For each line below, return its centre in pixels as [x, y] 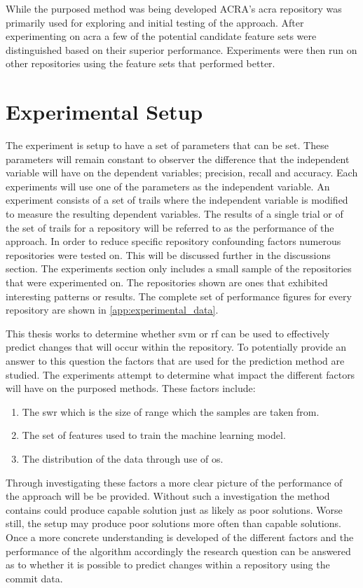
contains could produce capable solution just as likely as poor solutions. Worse [174, 509]
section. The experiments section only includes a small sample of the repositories [179, 268]
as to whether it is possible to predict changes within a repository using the [168, 565]
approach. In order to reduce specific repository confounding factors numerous [173, 241]
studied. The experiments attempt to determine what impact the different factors [180, 374]
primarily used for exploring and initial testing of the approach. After [155, 22]
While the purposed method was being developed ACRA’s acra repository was [174, 8]
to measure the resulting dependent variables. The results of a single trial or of [174, 214]
